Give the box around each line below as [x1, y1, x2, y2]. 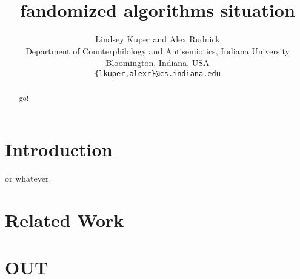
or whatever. [5, 171, 52, 184]
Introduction [5, 137, 113, 162]
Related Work [5, 207, 124, 232]
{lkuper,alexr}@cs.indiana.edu [95, 69, 221, 78]
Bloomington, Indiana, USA [105, 56, 210, 69]
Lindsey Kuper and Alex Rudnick [95, 33, 220, 45]
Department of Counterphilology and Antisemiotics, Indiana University [25, 44, 290, 57]
